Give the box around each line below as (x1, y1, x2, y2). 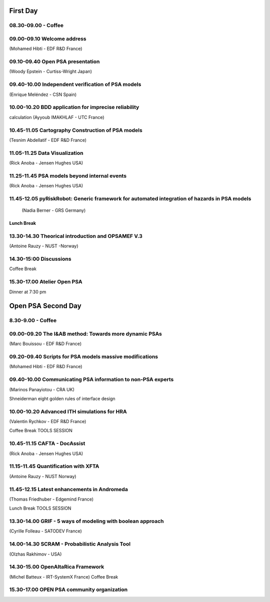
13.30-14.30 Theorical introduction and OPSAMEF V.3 (9, 232, 142, 239)
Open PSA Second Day (9, 302, 82, 310)
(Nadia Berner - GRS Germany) (21, 207, 86, 213)
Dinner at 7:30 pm (9, 289, 46, 295)
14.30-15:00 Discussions (9, 255, 71, 262)
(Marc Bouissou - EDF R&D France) (9, 341, 82, 347)
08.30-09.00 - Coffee (9, 22, 63, 29)
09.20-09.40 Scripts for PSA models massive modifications (9, 353, 158, 360)
